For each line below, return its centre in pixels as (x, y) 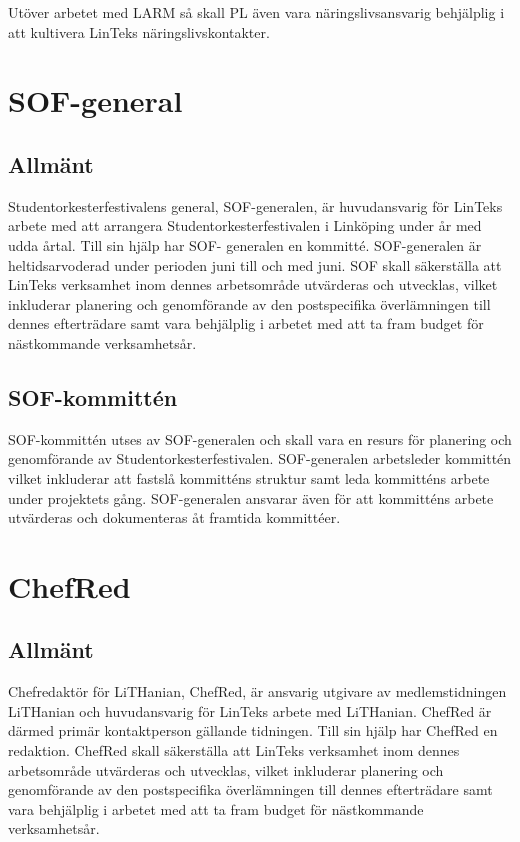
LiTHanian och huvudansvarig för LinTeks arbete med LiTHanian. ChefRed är (250, 710)
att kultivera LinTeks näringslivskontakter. (139, 31)
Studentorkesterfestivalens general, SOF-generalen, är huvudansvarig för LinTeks (255, 205)
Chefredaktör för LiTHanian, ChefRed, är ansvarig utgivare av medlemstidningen (257, 691)
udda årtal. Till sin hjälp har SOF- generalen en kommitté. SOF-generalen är (245, 244)
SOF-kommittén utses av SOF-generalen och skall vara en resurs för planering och (260, 438)
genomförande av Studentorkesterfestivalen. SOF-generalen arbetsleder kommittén (260, 458)
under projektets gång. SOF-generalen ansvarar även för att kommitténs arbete (251, 497)
